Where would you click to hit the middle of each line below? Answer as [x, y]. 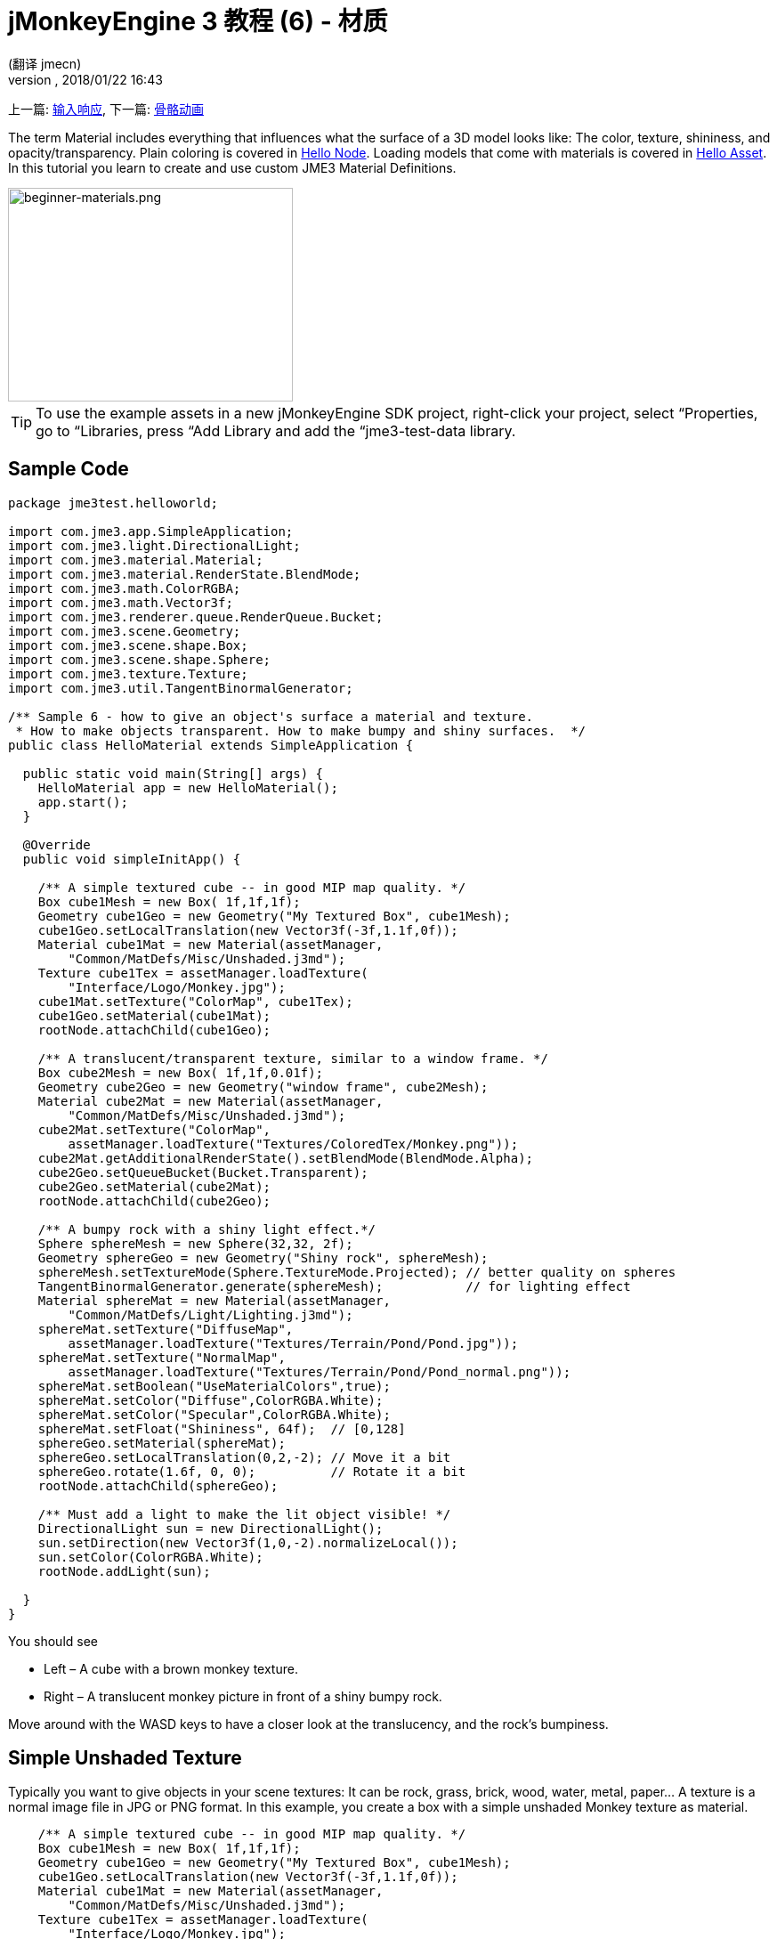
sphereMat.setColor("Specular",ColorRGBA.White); [214, 1414]
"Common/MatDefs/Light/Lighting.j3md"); [210, 1314]
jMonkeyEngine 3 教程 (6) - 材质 [198, 21]
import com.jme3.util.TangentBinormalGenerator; [181, 688]
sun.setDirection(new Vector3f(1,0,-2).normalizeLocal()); [248, 1542]
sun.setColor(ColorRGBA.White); [150, 1557]
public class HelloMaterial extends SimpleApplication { [211, 745]
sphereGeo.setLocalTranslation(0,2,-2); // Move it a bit [244, 1457]
